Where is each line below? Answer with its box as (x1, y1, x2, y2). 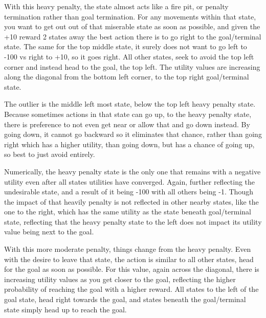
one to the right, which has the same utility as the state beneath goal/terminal (4, 206, 251, 217)
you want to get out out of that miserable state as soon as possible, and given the (4, 21, 260, 32)
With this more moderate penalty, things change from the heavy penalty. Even (4, 244, 251, 254)
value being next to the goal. (4, 226, 94, 237)
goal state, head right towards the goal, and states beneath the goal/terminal (4, 294, 246, 305)
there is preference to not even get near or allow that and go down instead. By (4, 118, 250, 129)
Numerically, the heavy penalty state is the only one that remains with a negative (4, 166, 261, 176)
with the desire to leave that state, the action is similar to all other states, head (4, 253, 254, 264)
